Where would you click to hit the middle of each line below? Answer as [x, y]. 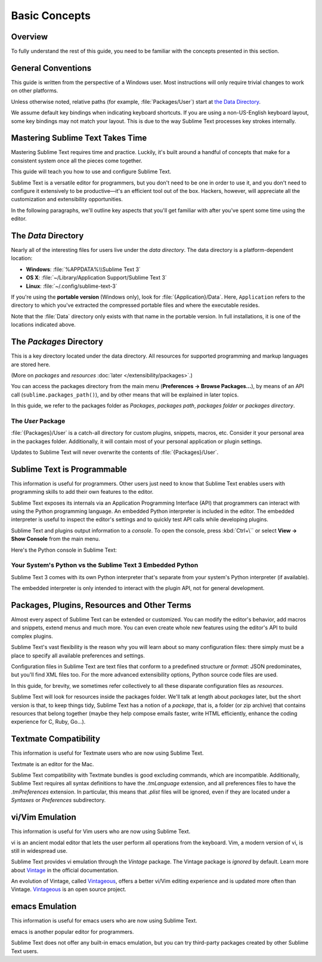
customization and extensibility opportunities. [67, 199]
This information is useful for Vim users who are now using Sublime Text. [101, 832]
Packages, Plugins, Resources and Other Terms [101, 605]
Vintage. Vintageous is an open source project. [69, 889]
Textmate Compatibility [56, 739]
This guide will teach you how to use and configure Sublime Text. [91, 172]
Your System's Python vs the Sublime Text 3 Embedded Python [105, 565]
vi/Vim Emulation [44, 817]
